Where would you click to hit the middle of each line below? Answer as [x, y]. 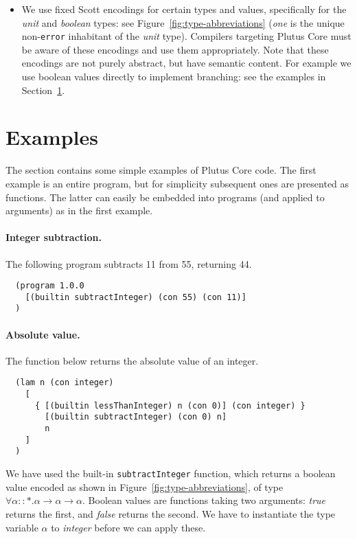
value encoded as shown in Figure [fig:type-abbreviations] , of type [145, 486]
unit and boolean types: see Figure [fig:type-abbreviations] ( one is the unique [183, 22]
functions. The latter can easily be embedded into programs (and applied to [165, 197]
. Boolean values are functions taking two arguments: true [204, 500]
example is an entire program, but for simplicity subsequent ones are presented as [177, 183]
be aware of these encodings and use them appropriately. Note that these [175, 49]
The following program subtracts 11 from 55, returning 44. [129, 263]
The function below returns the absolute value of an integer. [132, 360]
